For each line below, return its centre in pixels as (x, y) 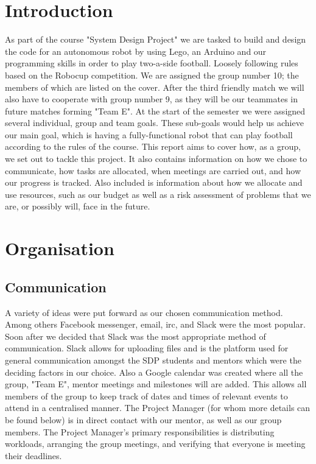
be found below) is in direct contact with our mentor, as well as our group (143, 419)
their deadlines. (33, 455)
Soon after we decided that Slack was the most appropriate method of (135, 336)
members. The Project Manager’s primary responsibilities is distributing (140, 431)
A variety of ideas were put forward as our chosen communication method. (144, 312)
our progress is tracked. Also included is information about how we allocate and (154, 182)
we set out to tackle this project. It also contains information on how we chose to (156, 159)
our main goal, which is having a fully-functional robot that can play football (149, 134)
